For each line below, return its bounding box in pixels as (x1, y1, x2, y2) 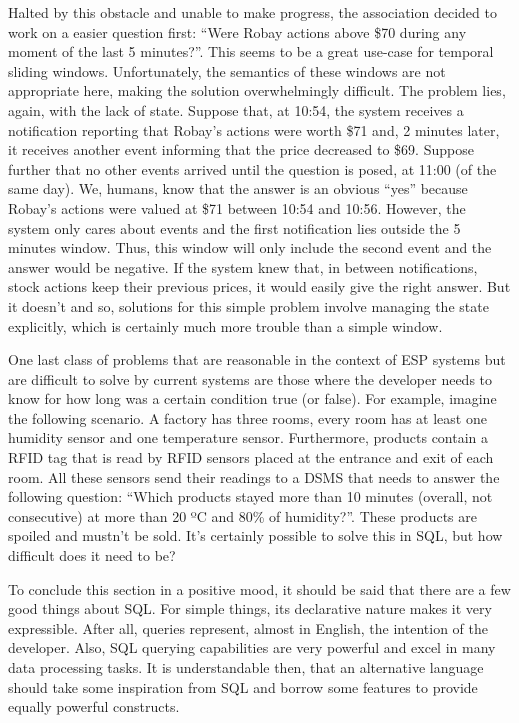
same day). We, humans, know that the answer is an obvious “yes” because (8, 178, 468, 199)
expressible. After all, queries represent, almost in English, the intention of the (8, 617, 488, 638)
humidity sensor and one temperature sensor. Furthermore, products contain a (8, 427, 489, 448)
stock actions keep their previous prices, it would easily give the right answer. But (8, 276, 511, 297)
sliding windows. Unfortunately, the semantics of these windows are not (8, 60, 446, 81)
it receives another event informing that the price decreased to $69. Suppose (8, 139, 474, 160)
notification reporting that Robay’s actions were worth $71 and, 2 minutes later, (8, 119, 500, 140)
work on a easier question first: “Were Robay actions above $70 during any (8, 21, 467, 42)
